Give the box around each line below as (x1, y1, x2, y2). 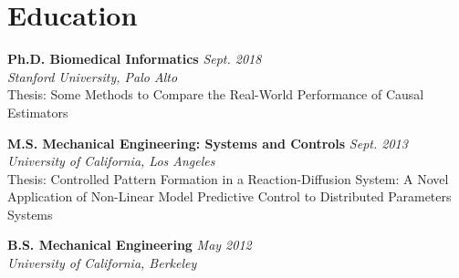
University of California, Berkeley (7, 253, 197, 273)
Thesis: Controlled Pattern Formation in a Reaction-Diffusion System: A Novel (7, 169, 449, 188)
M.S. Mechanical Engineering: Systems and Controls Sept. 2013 (7, 133, 408, 152)
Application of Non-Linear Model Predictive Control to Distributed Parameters (7, 187, 452, 206)
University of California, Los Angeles (7, 151, 215, 170)
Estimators (7, 102, 68, 121)
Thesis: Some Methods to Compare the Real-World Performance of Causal (7, 85, 424, 104)
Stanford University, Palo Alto (7, 67, 178, 86)
